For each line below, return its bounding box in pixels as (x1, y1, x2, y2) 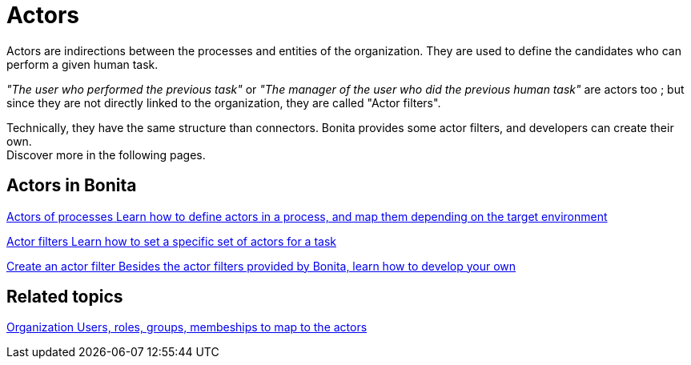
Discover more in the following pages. (6, 147, 206, 162)
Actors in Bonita (6, 175, 137, 196)
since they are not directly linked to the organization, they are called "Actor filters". (6, 95, 441, 110)
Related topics (6, 287, 123, 307)
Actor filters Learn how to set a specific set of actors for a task (6, 234, 336, 248)
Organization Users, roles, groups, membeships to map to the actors (6, 320, 368, 335)
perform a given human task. (6, 57, 159, 71)
